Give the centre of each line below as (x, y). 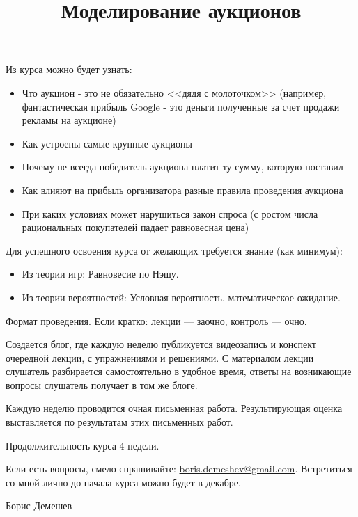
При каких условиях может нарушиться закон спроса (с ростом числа (170, 213)
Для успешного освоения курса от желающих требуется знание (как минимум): (174, 250)
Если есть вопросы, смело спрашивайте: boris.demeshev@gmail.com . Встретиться (179, 469)
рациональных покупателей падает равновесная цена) (135, 227)
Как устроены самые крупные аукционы (107, 143)
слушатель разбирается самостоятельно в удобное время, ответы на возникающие (179, 371)
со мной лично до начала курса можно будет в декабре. (123, 482)
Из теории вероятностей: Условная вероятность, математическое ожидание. (181, 297)
